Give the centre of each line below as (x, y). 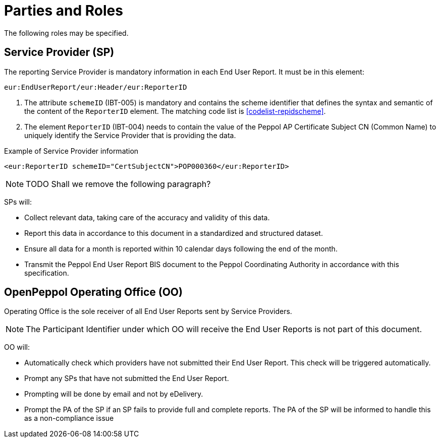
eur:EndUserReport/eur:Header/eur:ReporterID (96, 87)
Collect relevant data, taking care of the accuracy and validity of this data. (147, 217)
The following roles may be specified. (66, 33)
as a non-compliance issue (69, 418)
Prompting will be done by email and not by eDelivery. (114, 394)
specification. (47, 273)
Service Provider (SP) (59, 52)
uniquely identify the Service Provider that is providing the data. (130, 135)
